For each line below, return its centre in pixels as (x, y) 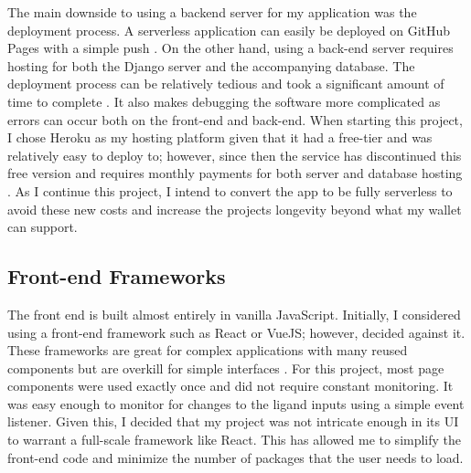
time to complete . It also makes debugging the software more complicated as (224, 101)
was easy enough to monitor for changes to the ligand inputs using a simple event (236, 403)
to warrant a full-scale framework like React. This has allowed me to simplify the (235, 440)
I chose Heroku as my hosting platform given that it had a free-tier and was (220, 137)
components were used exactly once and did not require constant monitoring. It (230, 386)
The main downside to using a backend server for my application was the (212, 12)
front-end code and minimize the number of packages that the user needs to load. (235, 457)
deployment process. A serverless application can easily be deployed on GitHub (229, 30)
